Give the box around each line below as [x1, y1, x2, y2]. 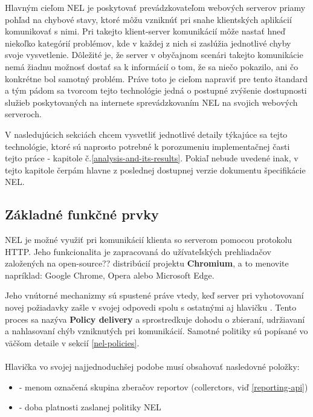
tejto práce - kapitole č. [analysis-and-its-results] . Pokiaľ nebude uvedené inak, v [5, 152, 298, 164]
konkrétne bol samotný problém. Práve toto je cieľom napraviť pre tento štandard [5, 72, 308, 85]
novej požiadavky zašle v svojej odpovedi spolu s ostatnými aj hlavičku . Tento [5, 301, 297, 314]
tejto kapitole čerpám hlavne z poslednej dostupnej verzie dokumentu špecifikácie [5, 163, 306, 176]
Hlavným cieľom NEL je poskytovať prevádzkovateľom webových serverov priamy [5, 1, 306, 13]
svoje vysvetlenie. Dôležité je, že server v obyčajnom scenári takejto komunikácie [5, 48, 303, 61]
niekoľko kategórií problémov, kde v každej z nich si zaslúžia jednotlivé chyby [5, 36, 291, 49]
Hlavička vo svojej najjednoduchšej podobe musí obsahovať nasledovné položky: [5, 360, 300, 373]
